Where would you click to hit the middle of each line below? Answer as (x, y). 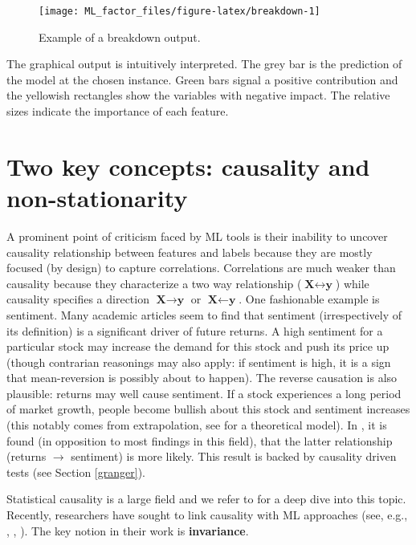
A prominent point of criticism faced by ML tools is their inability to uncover (197, 236)
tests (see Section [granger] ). (76, 472)
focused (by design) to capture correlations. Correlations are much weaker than (201, 268)
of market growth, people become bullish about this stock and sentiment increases (208, 409)
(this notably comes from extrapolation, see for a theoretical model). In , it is (197, 425)
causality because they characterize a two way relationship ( (154, 283)
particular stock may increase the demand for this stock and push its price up (198, 346)
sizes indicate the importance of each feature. (118, 111)
